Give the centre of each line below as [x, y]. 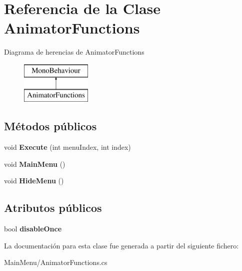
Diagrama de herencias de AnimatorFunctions [74, 52]
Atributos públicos [53, 208]
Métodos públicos [50, 126]
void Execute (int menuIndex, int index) [67, 147]
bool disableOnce [33, 229]
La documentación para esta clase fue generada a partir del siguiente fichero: [121, 245]
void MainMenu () [35, 164]
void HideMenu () [34, 181]
